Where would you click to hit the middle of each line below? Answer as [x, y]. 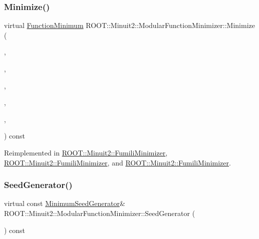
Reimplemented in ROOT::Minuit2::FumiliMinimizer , [86, 152]
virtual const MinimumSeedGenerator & [65, 203]
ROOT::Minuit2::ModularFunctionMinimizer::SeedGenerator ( [100, 213]
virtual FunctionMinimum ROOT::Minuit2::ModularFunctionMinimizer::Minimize [129, 25]
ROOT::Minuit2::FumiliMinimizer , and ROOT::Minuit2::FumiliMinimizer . [117, 162]
